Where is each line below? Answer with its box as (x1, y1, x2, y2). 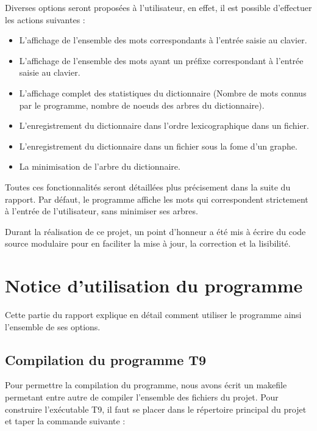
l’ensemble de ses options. (5, 320, 101, 333)
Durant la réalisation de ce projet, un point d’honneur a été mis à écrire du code (5, 225, 306, 237)
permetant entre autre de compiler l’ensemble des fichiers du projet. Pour (5, 391, 279, 404)
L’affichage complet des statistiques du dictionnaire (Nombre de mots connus (19, 86, 307, 99)
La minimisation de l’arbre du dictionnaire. (19, 160, 180, 173)
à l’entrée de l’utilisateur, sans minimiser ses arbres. (5, 205, 198, 217)
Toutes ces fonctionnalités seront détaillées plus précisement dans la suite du (5, 180, 291, 193)
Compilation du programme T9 (5, 350, 207, 369)
